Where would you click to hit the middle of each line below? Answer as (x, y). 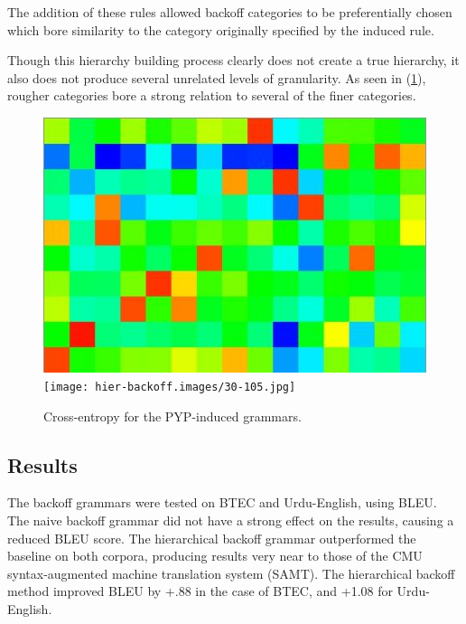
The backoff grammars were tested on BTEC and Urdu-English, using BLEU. (222, 502)
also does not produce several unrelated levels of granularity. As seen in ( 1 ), (217, 77)
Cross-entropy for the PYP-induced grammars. (172, 416)
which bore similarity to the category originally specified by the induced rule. (221, 29)
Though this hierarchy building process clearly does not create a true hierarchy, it (233, 60)
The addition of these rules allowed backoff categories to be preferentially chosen (230, 12)
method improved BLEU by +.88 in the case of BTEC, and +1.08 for (200, 591)
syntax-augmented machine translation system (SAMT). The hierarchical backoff (231, 573)
